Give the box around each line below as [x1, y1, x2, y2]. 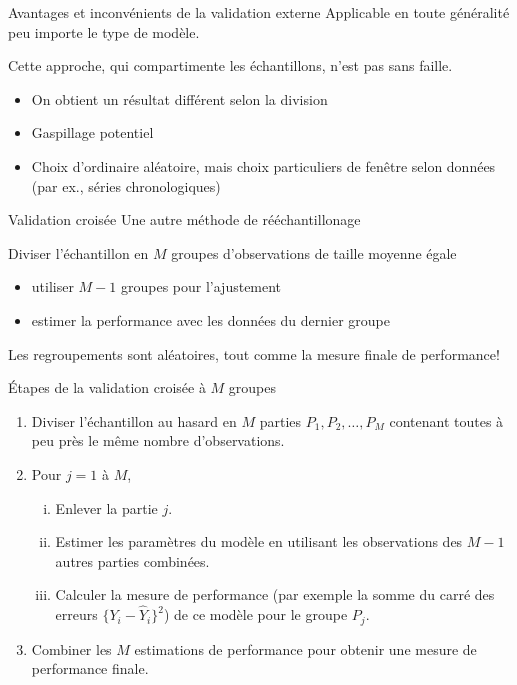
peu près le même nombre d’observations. [31, 430, 285, 451]
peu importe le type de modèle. [8, 21, 200, 42]
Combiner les [31, 638, 112, 659]
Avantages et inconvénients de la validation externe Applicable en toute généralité [8, 2, 510, 22]
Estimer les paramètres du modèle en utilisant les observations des [55, 531, 463, 552]
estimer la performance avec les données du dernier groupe [31, 309, 391, 330]
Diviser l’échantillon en [8, 242, 149, 263]
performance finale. [31, 658, 149, 679]
